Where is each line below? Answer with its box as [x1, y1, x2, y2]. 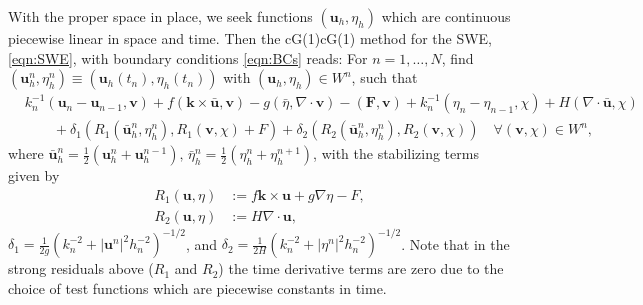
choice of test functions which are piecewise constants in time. [8, 278, 387, 298]
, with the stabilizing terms [313, 143, 479, 164]
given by [8, 165, 60, 186]
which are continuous [381, 6, 511, 26]
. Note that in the [401, 233, 510, 254]
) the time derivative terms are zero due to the [218, 258, 504, 279]
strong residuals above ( [8, 258, 154, 279]
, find [441, 47, 474, 68]
